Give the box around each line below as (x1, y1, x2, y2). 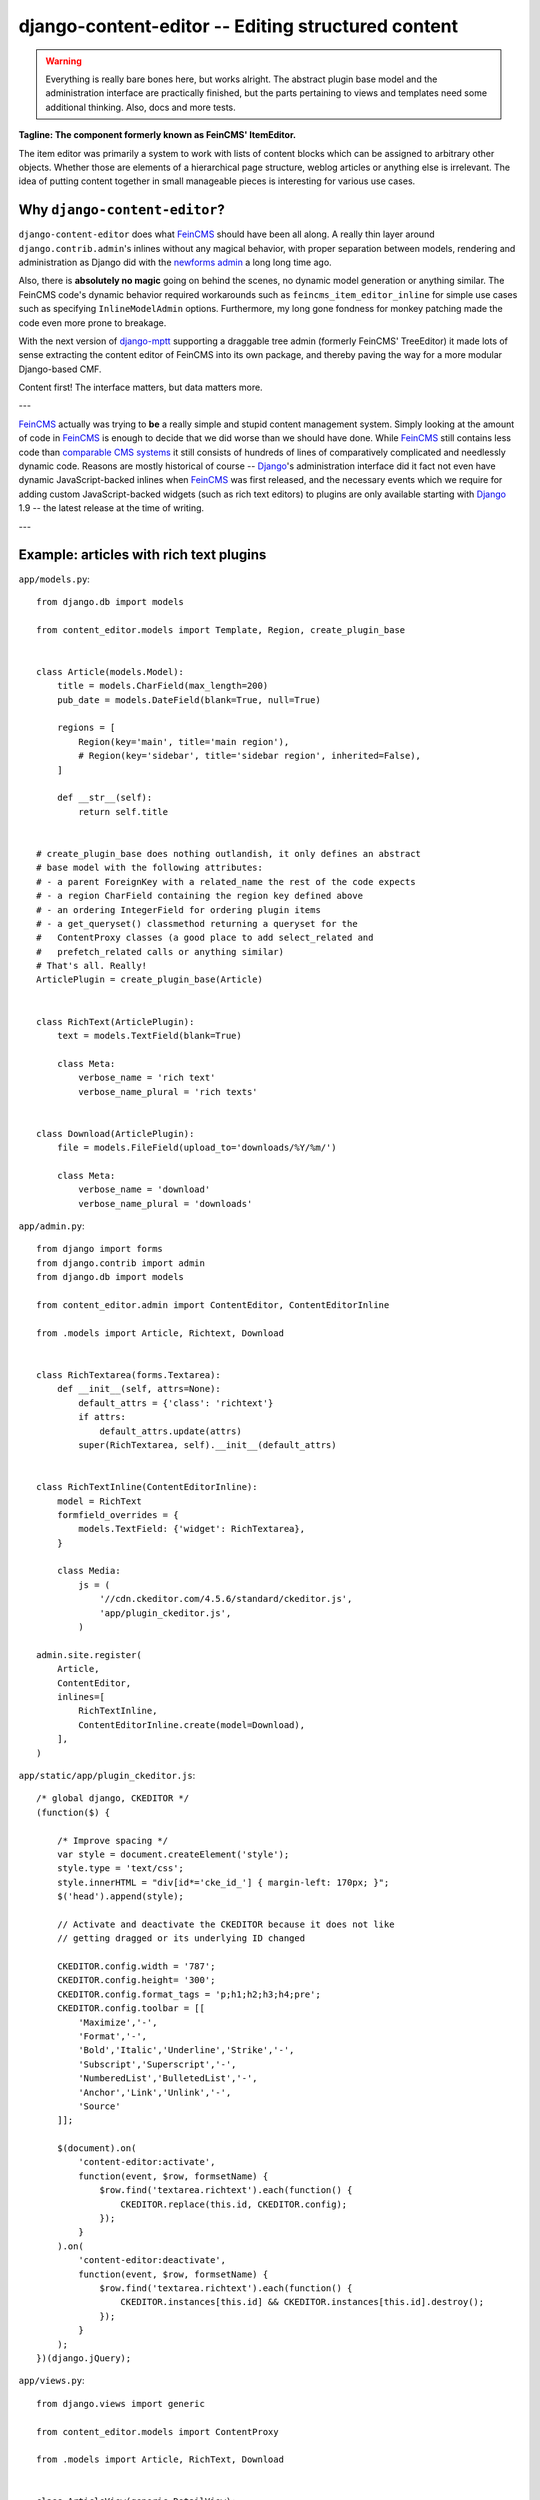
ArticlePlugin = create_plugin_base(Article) (36, 974, 264, 985)
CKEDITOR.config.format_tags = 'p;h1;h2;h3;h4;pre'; (56, 1988, 322, 2000)
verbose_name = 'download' (78, 1184, 211, 1195)
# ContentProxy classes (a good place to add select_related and (36, 932, 374, 944)
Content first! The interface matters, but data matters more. (18, 381, 264, 394)
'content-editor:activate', (78, 2156, 216, 2168)
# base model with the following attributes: (36, 862, 264, 874)
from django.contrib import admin (36, 1257, 205, 1269)
